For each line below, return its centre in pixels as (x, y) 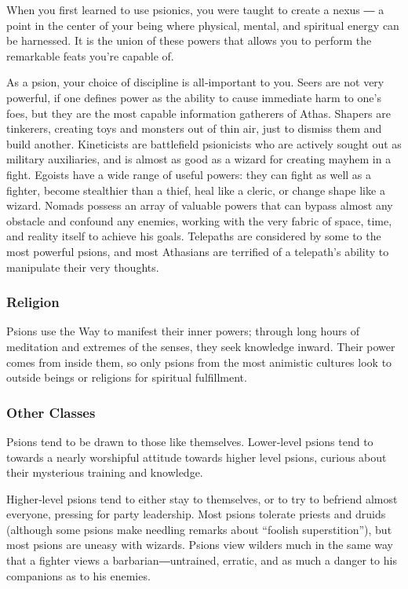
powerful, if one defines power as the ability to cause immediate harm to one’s (194, 97)
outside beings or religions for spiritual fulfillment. (127, 377)
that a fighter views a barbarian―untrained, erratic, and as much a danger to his (202, 560)
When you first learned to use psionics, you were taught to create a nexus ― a (195, 9)
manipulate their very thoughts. (83, 267)
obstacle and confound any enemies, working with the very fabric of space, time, (199, 220)
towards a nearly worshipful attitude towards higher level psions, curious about (197, 457)
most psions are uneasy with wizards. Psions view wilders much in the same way (200, 545)
